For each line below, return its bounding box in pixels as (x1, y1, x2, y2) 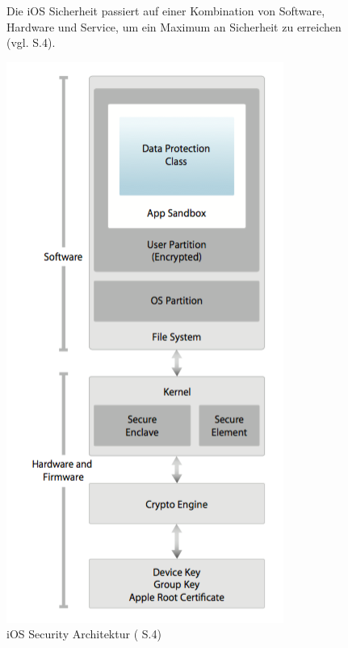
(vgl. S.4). (6, 34, 56, 51)
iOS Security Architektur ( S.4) (6, 625, 161, 642)
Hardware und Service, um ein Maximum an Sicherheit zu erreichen (6, 18, 342, 35)
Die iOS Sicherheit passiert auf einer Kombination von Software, (6, 2, 325, 19)
